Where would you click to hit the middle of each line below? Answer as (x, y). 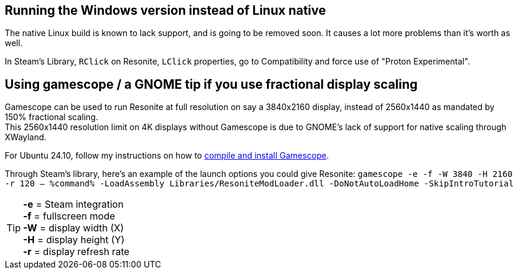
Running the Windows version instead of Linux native (165, 10)
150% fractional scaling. (52, 117)
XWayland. (26, 137)
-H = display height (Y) (74, 240)
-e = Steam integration (73, 204)
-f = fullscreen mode (69, 216)
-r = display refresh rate (76, 252)
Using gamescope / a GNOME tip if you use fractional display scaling (211, 84)
